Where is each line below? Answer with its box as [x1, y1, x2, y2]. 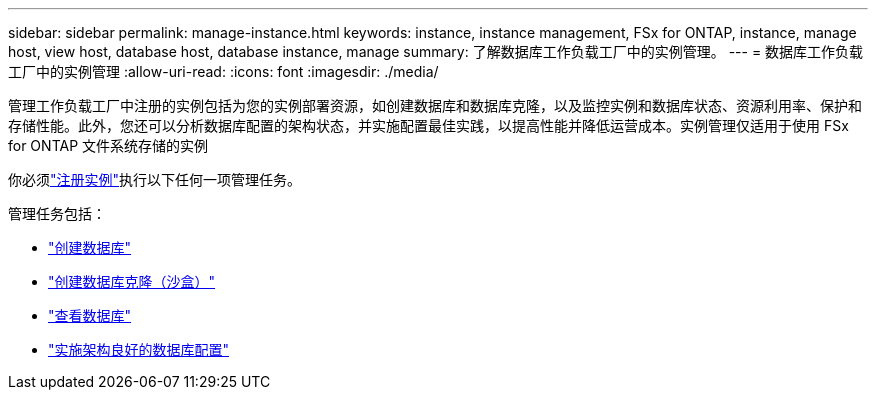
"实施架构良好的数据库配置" [48, 341, 230, 358]
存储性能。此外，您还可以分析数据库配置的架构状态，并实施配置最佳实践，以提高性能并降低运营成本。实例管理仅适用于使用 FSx [8, 117, 849, 134]
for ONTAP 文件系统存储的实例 [8, 137, 209, 154]
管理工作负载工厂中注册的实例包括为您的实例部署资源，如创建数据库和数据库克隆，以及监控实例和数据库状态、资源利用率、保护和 [8, 97, 862, 114]
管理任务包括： [8, 205, 106, 222]
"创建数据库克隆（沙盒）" [48, 273, 216, 290]
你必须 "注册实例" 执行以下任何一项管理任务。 [8, 171, 302, 188]
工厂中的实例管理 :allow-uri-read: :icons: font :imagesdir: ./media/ [8, 63, 439, 80]
